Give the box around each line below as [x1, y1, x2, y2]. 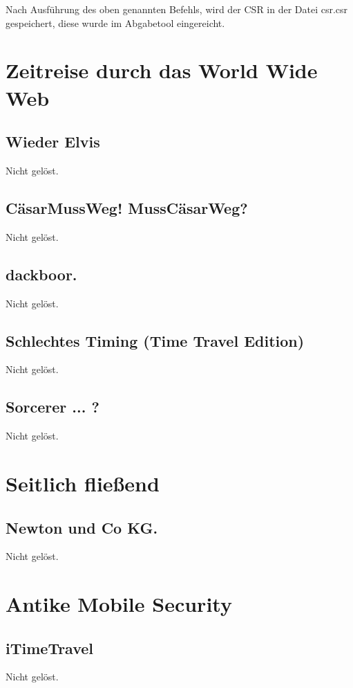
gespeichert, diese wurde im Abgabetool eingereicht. [6, 15, 225, 30]
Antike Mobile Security [6, 590, 232, 618]
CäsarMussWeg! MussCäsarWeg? [6, 197, 248, 218]
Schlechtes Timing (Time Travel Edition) [6, 329, 305, 351]
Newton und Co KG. [6, 516, 158, 538]
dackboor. [6, 263, 77, 284]
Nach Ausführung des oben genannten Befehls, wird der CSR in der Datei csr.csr [6, 2, 348, 16]
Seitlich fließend [6, 469, 160, 497]
